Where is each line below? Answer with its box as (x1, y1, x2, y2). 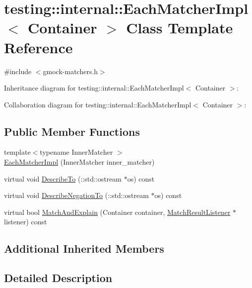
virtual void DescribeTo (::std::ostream (4, 173, 122, 184)
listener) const (4, 216, 47, 227)
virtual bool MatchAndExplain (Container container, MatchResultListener (4, 206, 231, 217)
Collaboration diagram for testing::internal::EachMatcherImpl (4, 99, 191, 109)
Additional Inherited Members (4, 241, 164, 256)
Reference (4, 37, 73, 57)
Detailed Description (4, 270, 113, 286)
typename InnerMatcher (40, 147, 113, 157)
